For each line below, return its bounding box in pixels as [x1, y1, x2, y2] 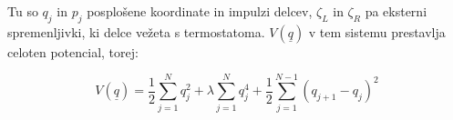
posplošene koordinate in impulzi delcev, [87, 2, 313, 20]
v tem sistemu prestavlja [308, 22, 446, 41]
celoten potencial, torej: [7, 42, 139, 61]
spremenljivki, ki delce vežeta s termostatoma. [7, 22, 265, 41]
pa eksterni [365, 2, 427, 20]
